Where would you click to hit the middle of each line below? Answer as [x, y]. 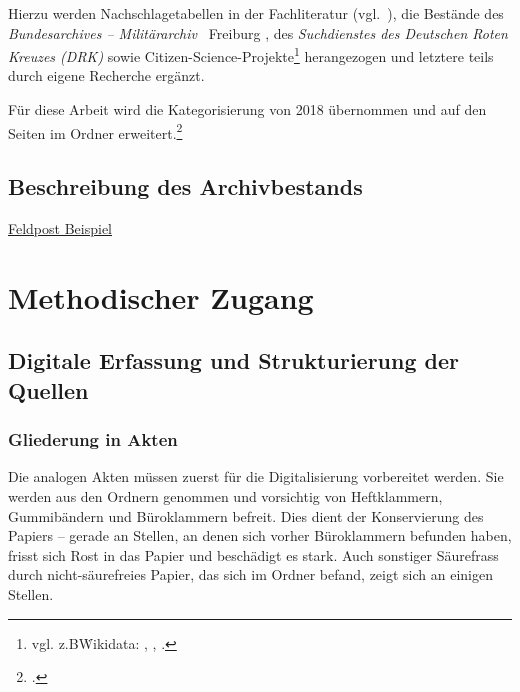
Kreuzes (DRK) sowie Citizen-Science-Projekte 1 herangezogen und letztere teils [251, 54]
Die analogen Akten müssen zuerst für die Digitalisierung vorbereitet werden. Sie [256, 476]
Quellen [48, 389]
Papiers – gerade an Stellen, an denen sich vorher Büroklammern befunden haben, [260, 535]
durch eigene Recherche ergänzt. [106, 75]
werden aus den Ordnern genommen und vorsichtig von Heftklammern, [225, 496]
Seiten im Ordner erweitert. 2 [95, 131]
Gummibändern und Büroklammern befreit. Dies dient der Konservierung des [246, 515]
